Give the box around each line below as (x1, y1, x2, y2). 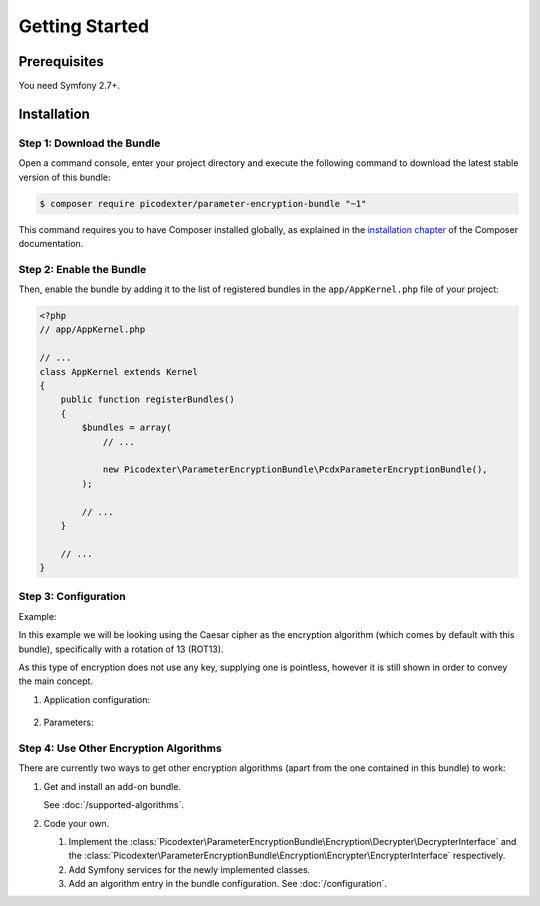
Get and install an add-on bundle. (43, 780, 182, 792)
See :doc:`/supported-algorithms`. (43, 799, 185, 811)
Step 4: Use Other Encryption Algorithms (18, 741, 222, 755)
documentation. (18, 237, 84, 249)
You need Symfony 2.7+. (18, 80, 120, 92)
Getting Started (18, 15, 150, 37)
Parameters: (43, 716, 94, 729)
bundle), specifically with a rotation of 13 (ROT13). (18, 643, 224, 655)
